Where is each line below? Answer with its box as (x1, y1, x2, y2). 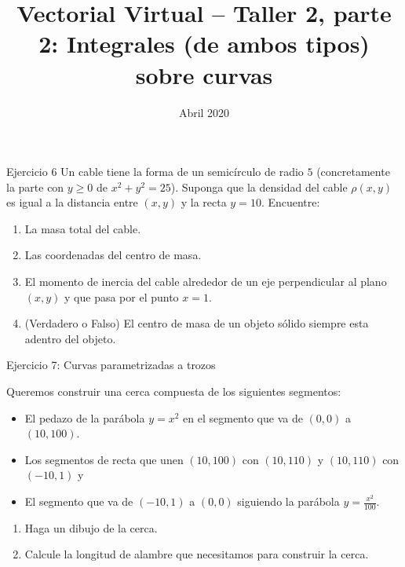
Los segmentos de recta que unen (24, 451, 184, 467)
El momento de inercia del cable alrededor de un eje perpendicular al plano (24, 273, 387, 290)
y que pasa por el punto (64, 288, 179, 305)
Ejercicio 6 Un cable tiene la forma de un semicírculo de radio (6, 163, 304, 180)
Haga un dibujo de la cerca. (24, 519, 158, 536)
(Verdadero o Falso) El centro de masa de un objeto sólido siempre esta (24, 315, 369, 331)
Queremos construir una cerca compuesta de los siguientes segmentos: (6, 383, 341, 400)
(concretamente (316, 163, 390, 180)
